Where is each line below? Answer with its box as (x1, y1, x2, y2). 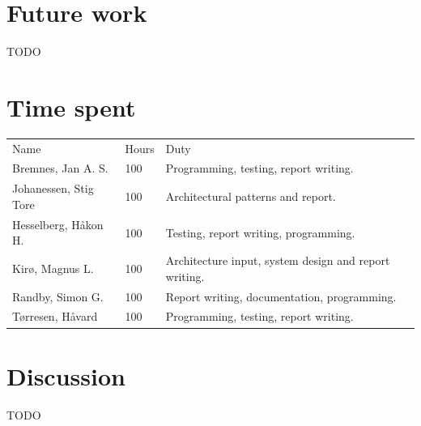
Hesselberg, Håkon (12, 215, 104, 232)
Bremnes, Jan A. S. (12, 160, 108, 177)
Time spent (6, 90, 136, 123)
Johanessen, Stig (12, 180, 94, 197)
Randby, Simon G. (12, 288, 104, 305)
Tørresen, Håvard (12, 308, 98, 325)
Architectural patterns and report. (165, 188, 336, 205)
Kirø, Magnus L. (12, 259, 94, 276)
